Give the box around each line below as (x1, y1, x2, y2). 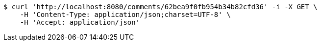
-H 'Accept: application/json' (20, 18, 140, 26)
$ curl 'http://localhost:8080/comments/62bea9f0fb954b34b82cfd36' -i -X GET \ (3, 3, 318, 11)
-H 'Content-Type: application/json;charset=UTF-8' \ (20, 11, 231, 18)
